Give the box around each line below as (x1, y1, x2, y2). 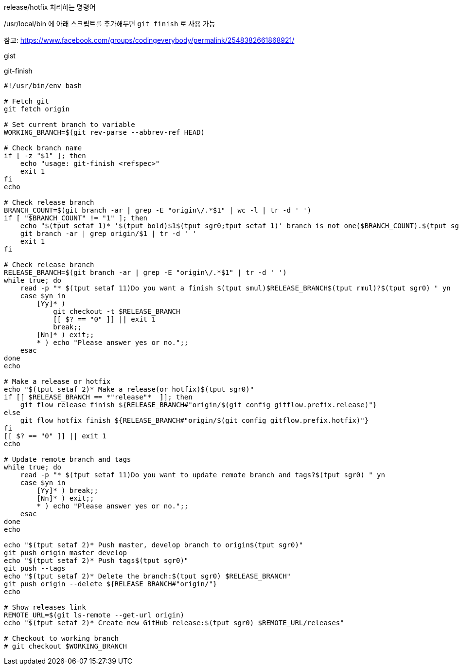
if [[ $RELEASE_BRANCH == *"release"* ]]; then (4, 393, 193, 401)
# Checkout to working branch (4, 634, 119, 642)
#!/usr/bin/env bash (4, 82, 82, 90)
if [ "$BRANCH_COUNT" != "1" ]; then (4, 214, 148, 222)
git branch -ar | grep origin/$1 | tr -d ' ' (20, 230, 197, 237)
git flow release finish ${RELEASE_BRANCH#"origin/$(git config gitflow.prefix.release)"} (20, 401, 377, 409)
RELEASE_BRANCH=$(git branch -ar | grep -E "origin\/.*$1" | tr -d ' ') (4, 269, 287, 276)
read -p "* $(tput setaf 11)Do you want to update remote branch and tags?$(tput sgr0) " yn (20, 471, 385, 479)
